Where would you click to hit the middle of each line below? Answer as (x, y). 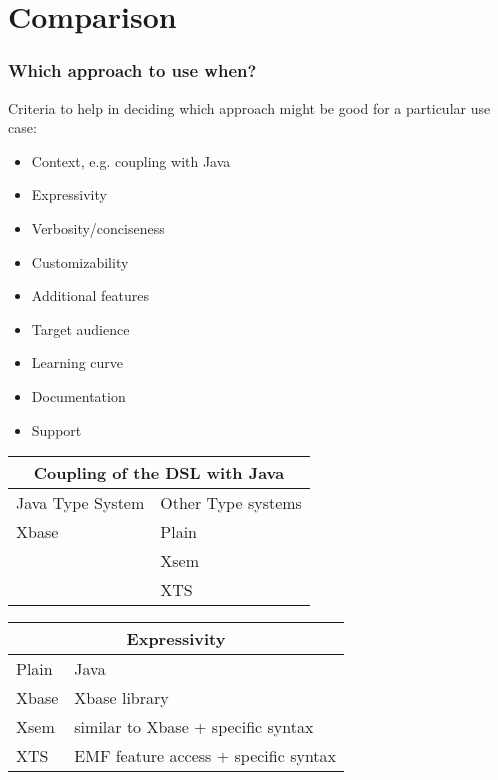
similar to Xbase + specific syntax (194, 727)
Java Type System (80, 503)
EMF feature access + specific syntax (205, 756)
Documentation (78, 395)
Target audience (80, 328)
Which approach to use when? (132, 70)
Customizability (80, 261)
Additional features (90, 295)
